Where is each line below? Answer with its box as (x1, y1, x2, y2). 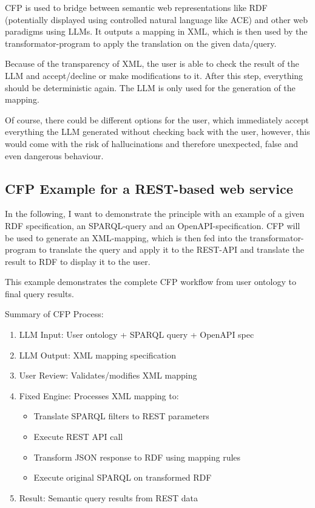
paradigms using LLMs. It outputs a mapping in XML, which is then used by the (5, 25, 308, 38)
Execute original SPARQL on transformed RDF (33, 471, 212, 484)
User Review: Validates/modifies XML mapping (19, 369, 197, 382)
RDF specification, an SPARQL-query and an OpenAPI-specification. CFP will (5, 219, 300, 232)
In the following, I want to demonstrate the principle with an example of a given (5, 207, 305, 220)
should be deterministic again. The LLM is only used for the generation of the (5, 81, 296, 94)
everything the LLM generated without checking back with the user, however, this (5, 125, 310, 138)
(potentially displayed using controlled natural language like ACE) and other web (5, 13, 308, 26)
